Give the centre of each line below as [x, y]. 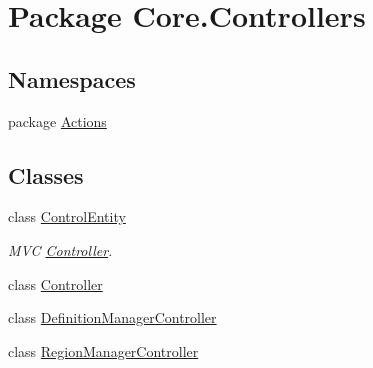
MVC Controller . [60, 249]
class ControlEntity [67, 216]
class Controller [55, 283]
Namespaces [72, 78]
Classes [46, 174]
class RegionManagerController [103, 350]
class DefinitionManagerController [112, 317]
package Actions [57, 120]
